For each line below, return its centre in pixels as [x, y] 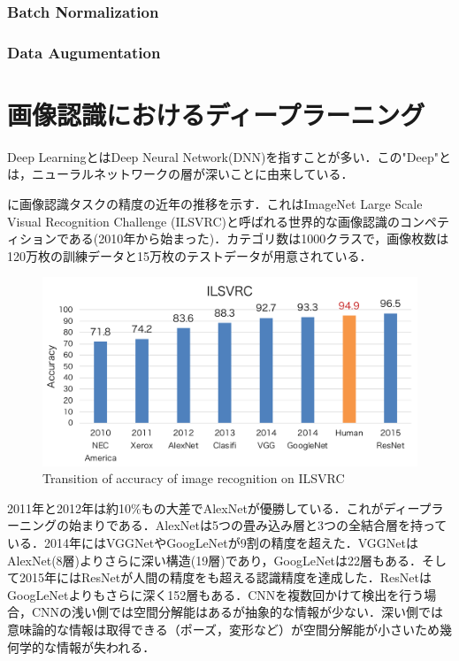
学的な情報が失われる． [87, 646]
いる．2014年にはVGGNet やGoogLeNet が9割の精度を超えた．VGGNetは [213, 542]
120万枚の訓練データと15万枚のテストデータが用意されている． [190, 255]
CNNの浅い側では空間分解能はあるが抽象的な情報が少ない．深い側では [237, 612]
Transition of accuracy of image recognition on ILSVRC [194, 478]
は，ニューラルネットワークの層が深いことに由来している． [180, 174]
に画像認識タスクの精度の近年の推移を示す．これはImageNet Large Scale [215, 204]
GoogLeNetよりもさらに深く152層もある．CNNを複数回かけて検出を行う [216, 594]
